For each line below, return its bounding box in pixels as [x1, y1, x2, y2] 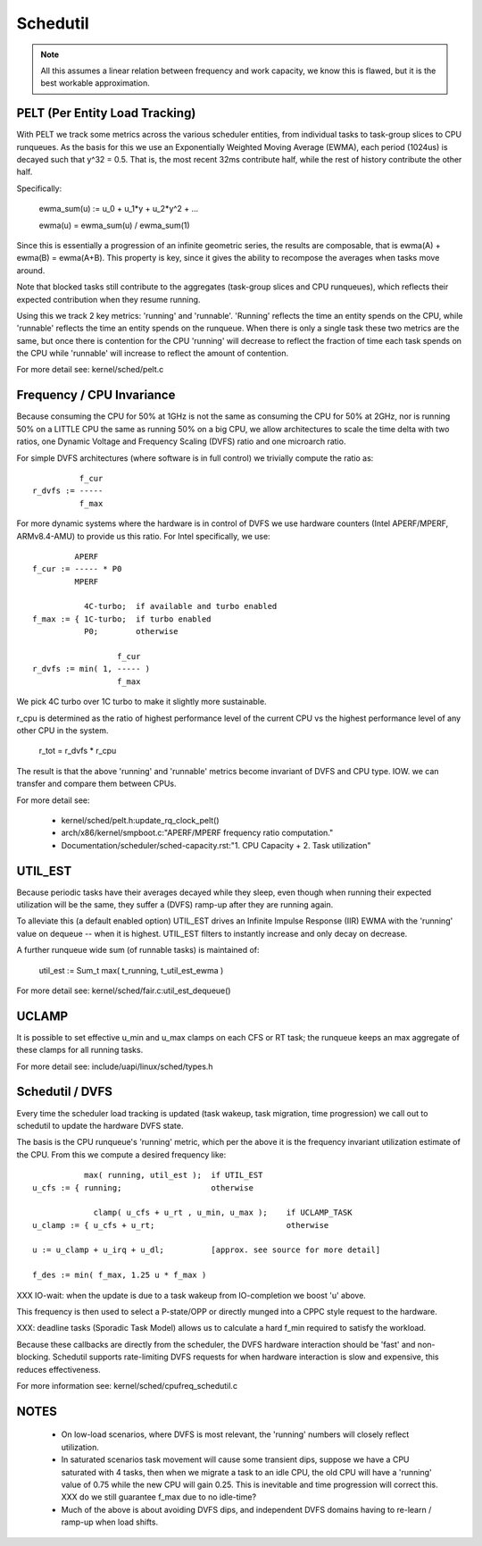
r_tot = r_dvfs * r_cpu [38, 746, 117, 756]
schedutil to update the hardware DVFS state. [16, 1120, 184, 1131]
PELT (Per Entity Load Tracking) [16, 105, 196, 121]
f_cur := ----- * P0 [32, 564, 122, 574]
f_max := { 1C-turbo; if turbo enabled [32, 614, 212, 624]
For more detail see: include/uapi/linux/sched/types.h [16, 1061, 213, 1072]
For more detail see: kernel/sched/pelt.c [16, 364, 164, 375]
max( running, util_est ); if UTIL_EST [83, 1170, 263, 1181]
